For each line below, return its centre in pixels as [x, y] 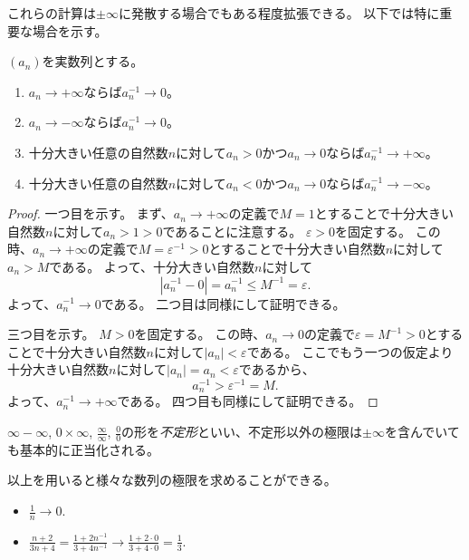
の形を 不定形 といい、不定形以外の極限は [242, 432]
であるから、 [277, 369]
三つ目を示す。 [51, 334]
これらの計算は [52, 13]
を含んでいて [422, 432]
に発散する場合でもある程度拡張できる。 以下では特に [279, 13]
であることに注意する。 [232, 231]
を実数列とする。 [93, 61]
